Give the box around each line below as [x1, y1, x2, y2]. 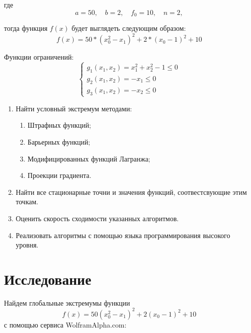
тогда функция [4, 23, 48, 33]
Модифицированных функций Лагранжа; [27, 153, 151, 164]
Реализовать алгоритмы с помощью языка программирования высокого [15, 230, 230, 240]
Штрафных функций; [27, 120, 91, 130]
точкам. [15, 196, 38, 207]
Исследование [4, 268, 91, 289]
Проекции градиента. [27, 170, 91, 180]
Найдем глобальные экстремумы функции [4, 297, 130, 308]
